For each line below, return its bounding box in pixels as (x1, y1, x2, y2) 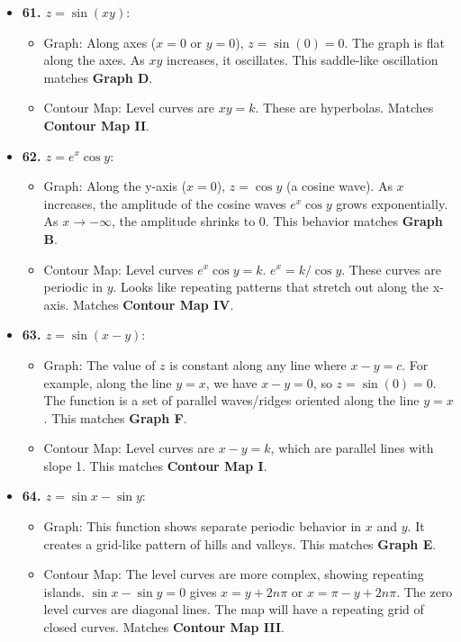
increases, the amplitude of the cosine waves (43, 194, 286, 212)
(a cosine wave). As (285, 176, 393, 195)
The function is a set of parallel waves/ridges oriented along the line (43, 391, 420, 410)
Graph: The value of (43, 355, 156, 374)
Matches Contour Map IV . (72, 294, 234, 313)
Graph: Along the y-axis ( (43, 176, 187, 195)
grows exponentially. (336, 194, 448, 212)
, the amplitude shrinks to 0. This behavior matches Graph (111, 212, 443, 231)
